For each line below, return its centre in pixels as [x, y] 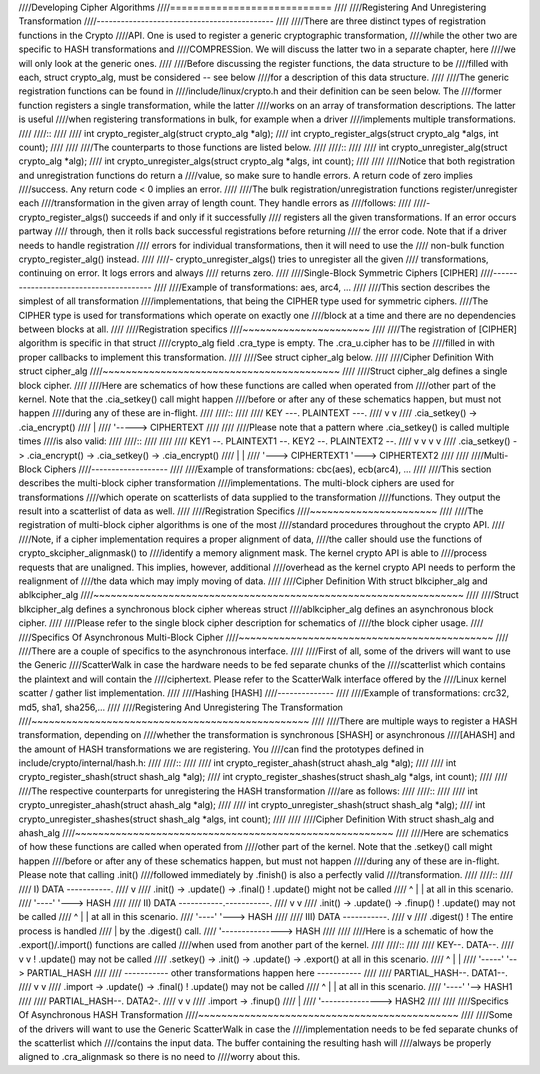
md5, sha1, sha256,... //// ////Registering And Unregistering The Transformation [181, 707]
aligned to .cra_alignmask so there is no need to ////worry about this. [159, 1057]
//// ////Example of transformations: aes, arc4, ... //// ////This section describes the [321, 287]
